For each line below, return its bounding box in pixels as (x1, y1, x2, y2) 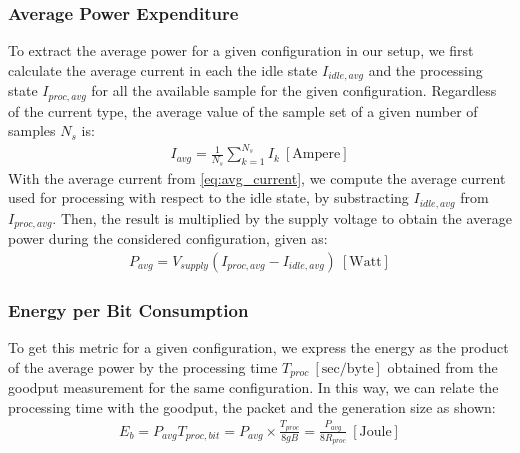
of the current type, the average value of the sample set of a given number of (8, 100, 478, 121)
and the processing (368, 59, 483, 80)
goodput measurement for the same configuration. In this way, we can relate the (8, 377, 499, 398)
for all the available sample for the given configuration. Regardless (91, 80, 497, 101)
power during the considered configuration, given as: (8, 228, 328, 249)
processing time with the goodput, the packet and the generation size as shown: (8, 396, 496, 417)
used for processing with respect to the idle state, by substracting (8, 187, 409, 208)
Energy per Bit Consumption (8, 297, 249, 322)
